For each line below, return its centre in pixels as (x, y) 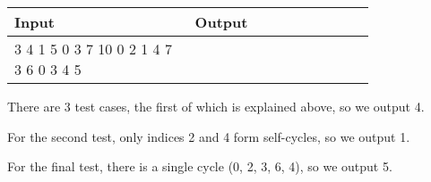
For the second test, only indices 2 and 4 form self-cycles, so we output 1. (209, 136)
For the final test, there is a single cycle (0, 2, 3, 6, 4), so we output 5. (200, 166)
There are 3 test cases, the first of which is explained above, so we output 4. (216, 106)
